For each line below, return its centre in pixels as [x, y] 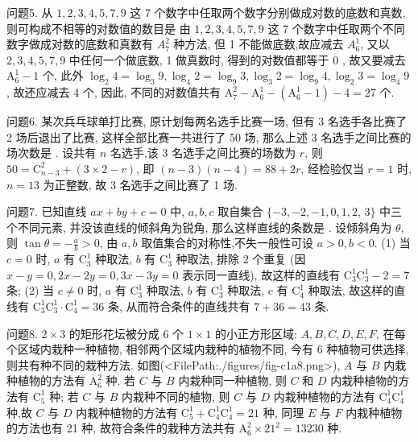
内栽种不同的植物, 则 [176, 396]
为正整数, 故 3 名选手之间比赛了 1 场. [140, 184]
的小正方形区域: [256, 333]
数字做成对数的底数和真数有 [80, 44]
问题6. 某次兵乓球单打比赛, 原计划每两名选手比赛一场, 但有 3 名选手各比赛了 [207, 121]
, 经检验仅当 [332, 168]
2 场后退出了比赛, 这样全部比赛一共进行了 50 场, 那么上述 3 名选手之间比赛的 [209, 136]
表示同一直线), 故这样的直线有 [261, 274]
